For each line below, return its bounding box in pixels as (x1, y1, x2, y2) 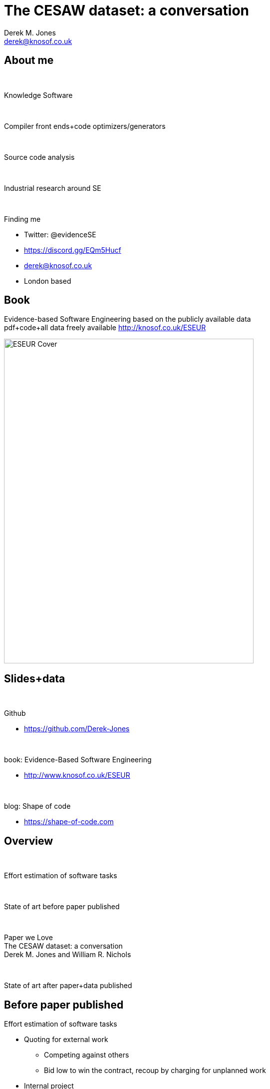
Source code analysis (4, 152, 75, 161)
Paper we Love (4, 933, 53, 942)
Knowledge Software (4, 90, 73, 99)
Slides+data (4, 672, 65, 685)
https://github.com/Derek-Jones (24, 724, 130, 733)
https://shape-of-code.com (24, 817, 114, 826)
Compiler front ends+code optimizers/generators (4, 121, 166, 130)
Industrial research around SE (4, 183, 101, 192)
